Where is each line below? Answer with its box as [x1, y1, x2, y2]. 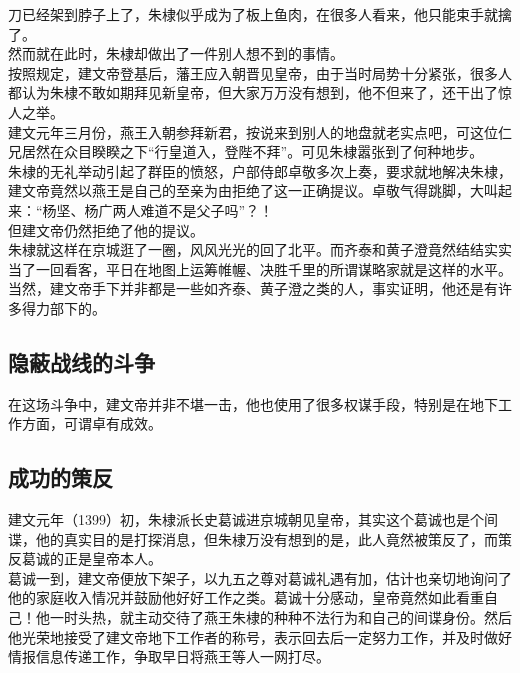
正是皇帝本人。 [63, 548, 162, 569]
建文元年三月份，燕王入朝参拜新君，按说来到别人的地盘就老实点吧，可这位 [8, 121, 498, 142]
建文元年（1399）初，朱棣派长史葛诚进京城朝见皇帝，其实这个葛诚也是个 [8, 509, 484, 530]
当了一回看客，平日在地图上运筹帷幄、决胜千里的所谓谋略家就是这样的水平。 [8, 258, 512, 279]
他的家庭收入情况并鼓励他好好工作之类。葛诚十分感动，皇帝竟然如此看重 [8, 587, 484, 608]
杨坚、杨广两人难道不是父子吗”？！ [42, 199, 274, 220]
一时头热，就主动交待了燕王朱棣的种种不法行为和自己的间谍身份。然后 [49, 607, 512, 628]
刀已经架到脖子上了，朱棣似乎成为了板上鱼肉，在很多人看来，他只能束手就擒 [8, 4, 512, 24]
